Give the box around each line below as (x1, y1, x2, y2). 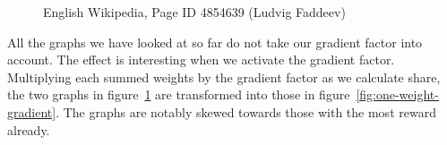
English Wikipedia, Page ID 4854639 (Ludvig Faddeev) (43, 3, 346, 21)
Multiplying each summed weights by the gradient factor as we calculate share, (7, 67, 441, 86)
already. (7, 120, 50, 139)
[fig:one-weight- (356, 85, 439, 104)
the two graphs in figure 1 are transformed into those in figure (7, 85, 350, 104)
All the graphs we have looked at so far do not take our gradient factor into (7, 32, 423, 51)
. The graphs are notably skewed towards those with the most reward (56, 102, 436, 121)
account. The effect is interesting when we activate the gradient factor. (7, 50, 395, 69)
